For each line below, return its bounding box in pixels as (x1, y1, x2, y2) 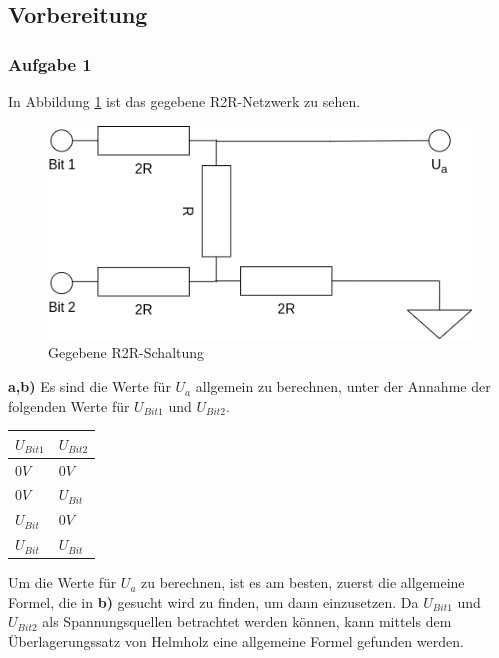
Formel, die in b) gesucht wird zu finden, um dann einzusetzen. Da (8, 591, 419, 612)
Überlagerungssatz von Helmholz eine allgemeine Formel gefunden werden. (8, 630, 464, 651)
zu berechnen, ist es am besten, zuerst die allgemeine (141, 572, 465, 593)
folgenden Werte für (8, 395, 130, 416)
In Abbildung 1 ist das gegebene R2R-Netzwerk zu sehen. (8, 91, 361, 111)
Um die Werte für (8, 572, 117, 593)
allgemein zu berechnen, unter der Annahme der (195, 376, 491, 397)
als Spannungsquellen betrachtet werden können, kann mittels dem (42, 611, 452, 632)
